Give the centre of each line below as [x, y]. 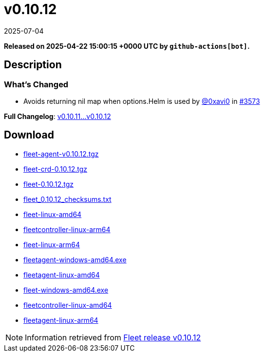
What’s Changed [36, 84]
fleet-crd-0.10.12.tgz [56, 169]
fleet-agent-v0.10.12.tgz [61, 154]
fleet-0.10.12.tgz [48, 184]
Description [33, 65]
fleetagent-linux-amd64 [62, 275]
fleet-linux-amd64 [53, 214]
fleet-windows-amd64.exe [66, 290]
